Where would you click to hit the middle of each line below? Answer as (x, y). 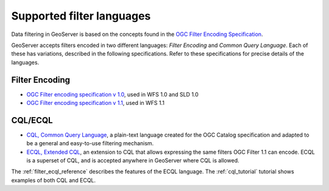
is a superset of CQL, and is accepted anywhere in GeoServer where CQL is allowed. (133, 160)
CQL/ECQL (32, 120)
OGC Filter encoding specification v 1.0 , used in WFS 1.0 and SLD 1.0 (113, 94)
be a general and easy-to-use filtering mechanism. (90, 143)
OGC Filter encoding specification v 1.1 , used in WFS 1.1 (95, 103)
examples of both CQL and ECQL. (54, 180)
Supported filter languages (81, 16)
